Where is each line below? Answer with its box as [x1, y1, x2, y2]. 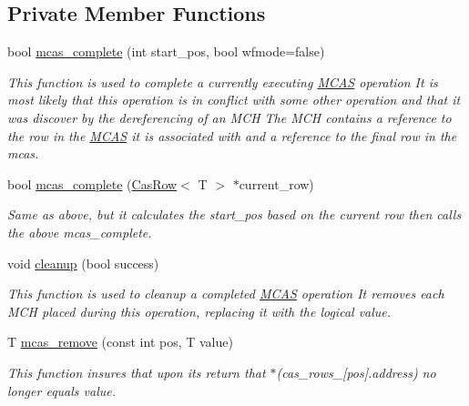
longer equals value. [7, 381, 116, 400]
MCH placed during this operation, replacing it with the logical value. [7, 301, 392, 320]
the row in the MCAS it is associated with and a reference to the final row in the [7, 126, 457, 145]
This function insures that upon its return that [7, 362, 266, 381]
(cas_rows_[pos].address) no [276, 362, 436, 381]
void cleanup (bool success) [7, 253, 159, 272]
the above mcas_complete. [7, 222, 152, 241]
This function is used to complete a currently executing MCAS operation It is [7, 72, 438, 91]
